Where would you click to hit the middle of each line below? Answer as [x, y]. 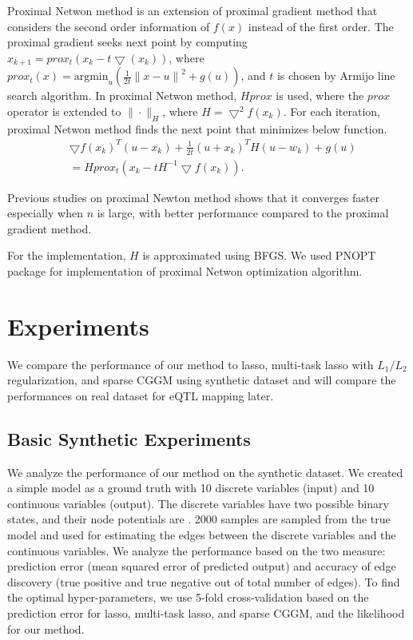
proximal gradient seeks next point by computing [127, 42]
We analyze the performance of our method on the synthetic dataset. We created [205, 472]
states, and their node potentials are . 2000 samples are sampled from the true [199, 519]
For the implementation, [67, 255]
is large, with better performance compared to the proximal [243, 213]
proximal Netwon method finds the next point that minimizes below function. [197, 128]
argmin [91, 77]
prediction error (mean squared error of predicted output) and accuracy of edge [202, 566]
